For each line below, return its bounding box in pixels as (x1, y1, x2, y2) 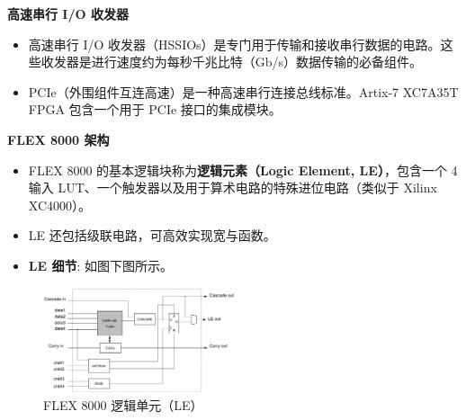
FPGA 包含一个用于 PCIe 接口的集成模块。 (28, 100, 282, 119)
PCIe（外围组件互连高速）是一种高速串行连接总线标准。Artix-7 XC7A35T (28, 82, 459, 101)
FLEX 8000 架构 (7, 130, 110, 148)
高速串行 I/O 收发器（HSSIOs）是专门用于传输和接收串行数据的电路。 (28, 34, 441, 53)
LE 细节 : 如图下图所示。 (28, 255, 173, 274)
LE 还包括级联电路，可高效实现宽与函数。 (28, 226, 276, 245)
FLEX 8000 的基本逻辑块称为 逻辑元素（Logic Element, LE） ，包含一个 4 (28, 160, 458, 179)
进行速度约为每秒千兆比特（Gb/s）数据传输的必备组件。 (91, 52, 423, 71)
